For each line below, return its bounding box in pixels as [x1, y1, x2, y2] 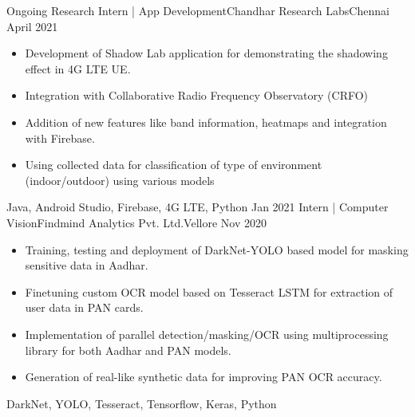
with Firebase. [25, 129, 95, 146]
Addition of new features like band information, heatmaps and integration [25, 113, 387, 130]
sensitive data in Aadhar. [25, 257, 148, 273]
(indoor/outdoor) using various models [25, 171, 215, 188]
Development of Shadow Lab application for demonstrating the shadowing [25, 45, 388, 61]
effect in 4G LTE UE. [25, 60, 131, 77]
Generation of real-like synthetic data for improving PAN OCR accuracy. [25, 368, 382, 385]
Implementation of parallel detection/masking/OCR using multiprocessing [25, 325, 389, 342]
